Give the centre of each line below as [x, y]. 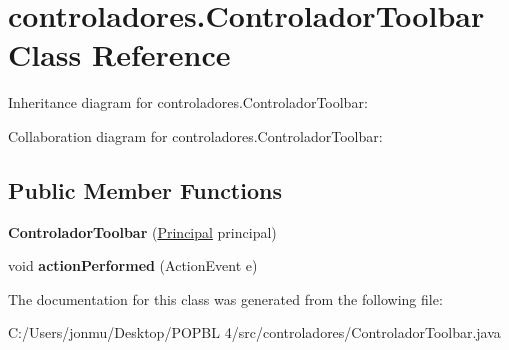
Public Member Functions [145, 189]
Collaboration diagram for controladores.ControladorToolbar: [195, 135]
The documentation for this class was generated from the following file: [225, 298]
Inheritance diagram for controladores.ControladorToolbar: [188, 102]
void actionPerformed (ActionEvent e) [133, 265]
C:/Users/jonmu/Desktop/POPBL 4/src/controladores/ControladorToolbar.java [254, 332]
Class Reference [119, 54]
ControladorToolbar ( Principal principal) [142, 231]
